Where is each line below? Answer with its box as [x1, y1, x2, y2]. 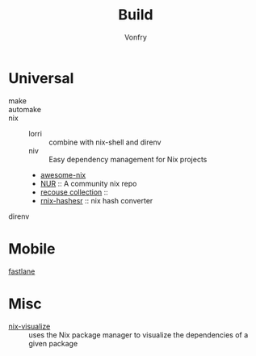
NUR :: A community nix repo [40, 178, 137, 188]
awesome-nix [40, 170, 86, 179]
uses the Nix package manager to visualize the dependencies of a [28, 329, 249, 340]
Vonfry [124, 32, 148, 42]
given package [28, 338, 78, 348]
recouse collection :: [40, 187, 109, 197]
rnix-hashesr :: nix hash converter [40, 195, 153, 205]
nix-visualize [8, 321, 51, 331]
